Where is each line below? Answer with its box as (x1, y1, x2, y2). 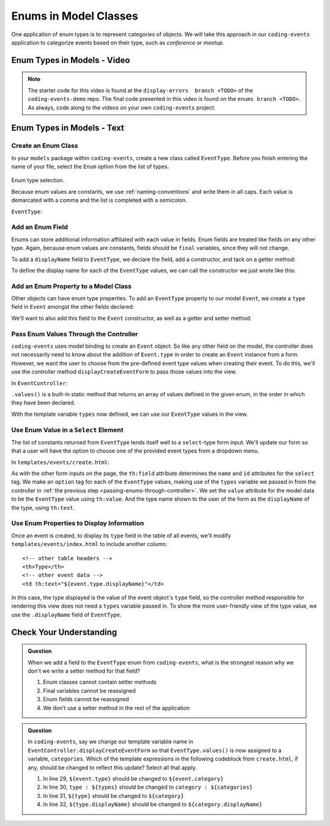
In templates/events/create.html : (11, 459, 110, 466)
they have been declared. (11, 399, 76, 407)
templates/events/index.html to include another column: (11, 540, 167, 548)
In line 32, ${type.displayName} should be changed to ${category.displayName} (43, 801, 263, 808)
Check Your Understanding (11, 627, 117, 637)
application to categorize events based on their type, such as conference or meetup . (11, 39, 224, 46)
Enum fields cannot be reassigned (43, 696, 130, 703)
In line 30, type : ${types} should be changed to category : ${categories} (43, 783, 253, 791)
